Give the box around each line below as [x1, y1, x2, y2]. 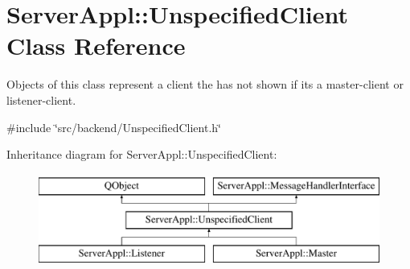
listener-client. [6, 91, 76, 108]
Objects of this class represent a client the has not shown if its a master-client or [6, 76, 404, 93]
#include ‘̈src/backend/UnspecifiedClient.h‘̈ [6, 118, 221, 135]
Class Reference [6, 29, 186, 62]
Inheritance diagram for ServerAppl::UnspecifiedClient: [6, 146, 277, 163]
